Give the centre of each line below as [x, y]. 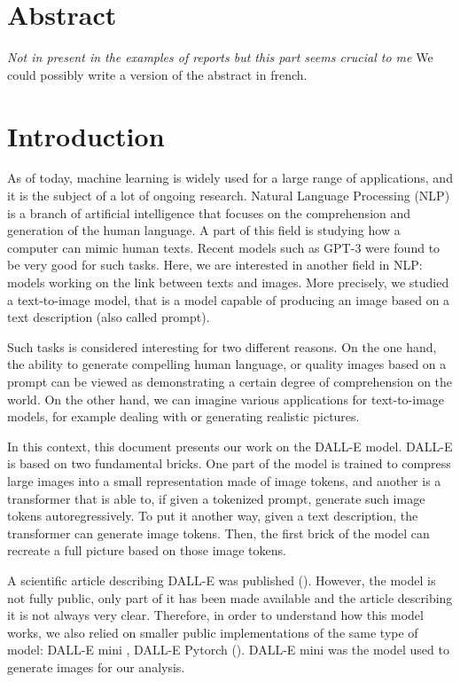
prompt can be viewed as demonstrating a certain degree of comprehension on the [230, 381]
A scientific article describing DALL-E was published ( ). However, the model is [222, 580]
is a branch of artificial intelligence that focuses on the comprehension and [209, 212]
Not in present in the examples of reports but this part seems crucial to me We [220, 57]
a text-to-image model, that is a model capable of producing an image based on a [229, 299]
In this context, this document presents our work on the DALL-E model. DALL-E [230, 446]
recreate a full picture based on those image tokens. [147, 550]
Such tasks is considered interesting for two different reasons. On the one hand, [222, 346]
